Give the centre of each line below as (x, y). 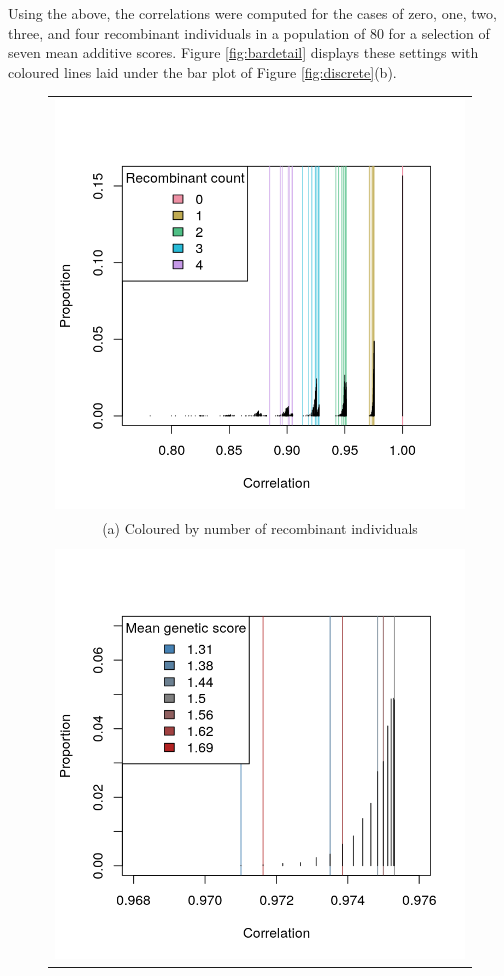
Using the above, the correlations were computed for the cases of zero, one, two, (252, 13)
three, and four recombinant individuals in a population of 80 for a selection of (249, 32)
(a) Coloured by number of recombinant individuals (260, 527)
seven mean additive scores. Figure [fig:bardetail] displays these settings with (243, 52)
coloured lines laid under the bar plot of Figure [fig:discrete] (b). (202, 71)
